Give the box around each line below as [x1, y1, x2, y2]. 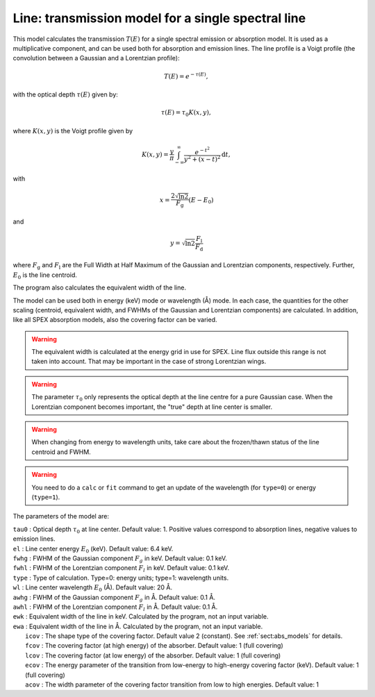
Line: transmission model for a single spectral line [12, 10, 306, 26]
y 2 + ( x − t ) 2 [184, 154, 221, 163]
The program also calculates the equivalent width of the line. [12, 283, 187, 292]
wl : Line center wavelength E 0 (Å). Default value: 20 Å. [12, 583, 173, 593]
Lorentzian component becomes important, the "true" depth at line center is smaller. [31, 403, 273, 411]
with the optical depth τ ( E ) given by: [12, 90, 118, 99]
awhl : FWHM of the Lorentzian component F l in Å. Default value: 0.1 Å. [12, 603, 218, 612]
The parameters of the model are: [12, 512, 110, 521]
